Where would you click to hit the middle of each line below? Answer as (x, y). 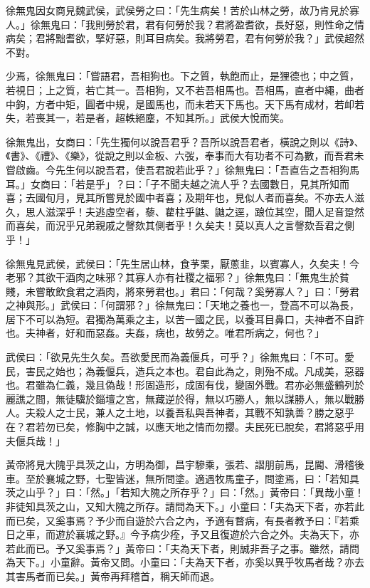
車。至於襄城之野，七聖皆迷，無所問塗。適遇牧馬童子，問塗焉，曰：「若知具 (183, 478)
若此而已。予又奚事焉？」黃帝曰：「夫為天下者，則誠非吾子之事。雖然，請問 (183, 548)
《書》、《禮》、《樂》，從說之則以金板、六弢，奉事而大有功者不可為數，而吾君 (180, 156)
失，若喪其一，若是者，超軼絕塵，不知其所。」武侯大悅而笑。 (148, 118)
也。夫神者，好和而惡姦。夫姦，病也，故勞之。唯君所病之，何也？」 (165, 333)
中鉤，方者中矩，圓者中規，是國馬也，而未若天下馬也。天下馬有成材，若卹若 (185, 104)
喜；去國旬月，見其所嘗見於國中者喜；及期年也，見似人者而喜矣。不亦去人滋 (185, 198)
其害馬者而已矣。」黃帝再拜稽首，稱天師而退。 (113, 576)
